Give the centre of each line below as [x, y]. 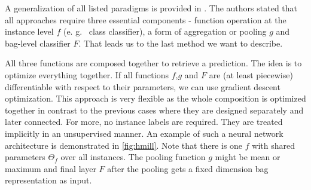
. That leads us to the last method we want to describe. [181, 43]
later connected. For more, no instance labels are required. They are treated [144, 122]
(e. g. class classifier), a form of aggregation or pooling [165, 31]
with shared [273, 145]
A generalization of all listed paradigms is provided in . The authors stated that [151, 8]
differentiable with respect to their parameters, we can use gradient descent [143, 86]
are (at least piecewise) [251, 74]
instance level [29, 31]
